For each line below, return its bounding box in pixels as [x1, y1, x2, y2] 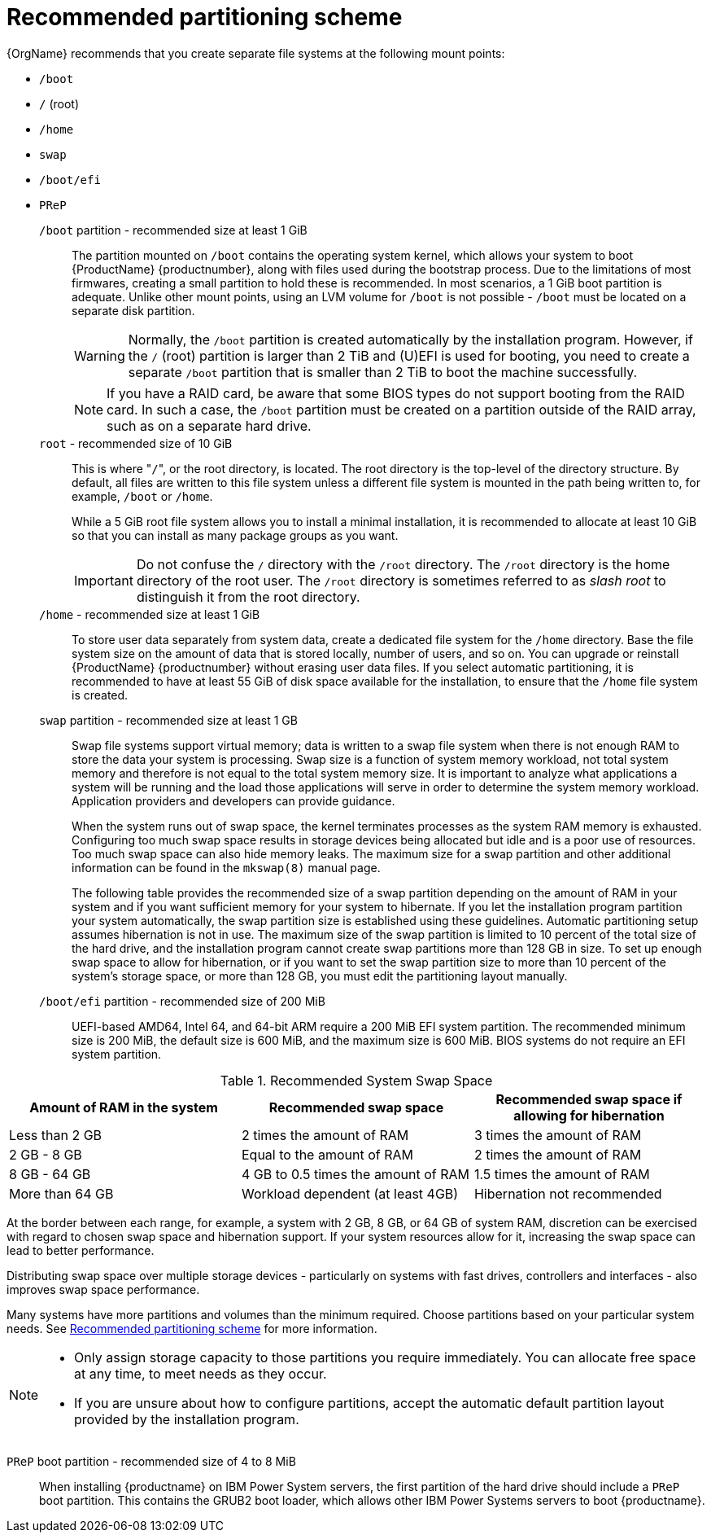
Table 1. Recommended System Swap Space [220, 1072, 493, 1089]
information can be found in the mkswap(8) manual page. [72, 860, 381, 875]
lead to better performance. [7, 1243, 155, 1257]
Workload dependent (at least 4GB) [241, 1185, 459, 1202]
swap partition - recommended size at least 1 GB [39, 712, 298, 727]
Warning [74, 347, 125, 364]
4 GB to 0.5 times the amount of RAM [241, 1165, 469, 1182]
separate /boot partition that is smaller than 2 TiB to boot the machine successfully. [128, 363, 638, 380]
